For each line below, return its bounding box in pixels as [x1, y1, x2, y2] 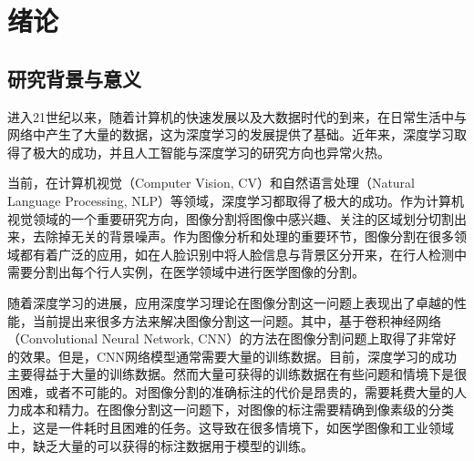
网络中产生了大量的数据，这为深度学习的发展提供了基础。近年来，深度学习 [7, 125, 454, 144]
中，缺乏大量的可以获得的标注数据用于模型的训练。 [7, 435, 314, 455]
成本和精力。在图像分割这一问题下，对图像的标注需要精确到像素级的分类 [19, 400, 454, 419]
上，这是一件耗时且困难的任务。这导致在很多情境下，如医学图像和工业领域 [7, 418, 454, 437]
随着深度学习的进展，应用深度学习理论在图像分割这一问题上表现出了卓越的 [7, 292, 454, 312]
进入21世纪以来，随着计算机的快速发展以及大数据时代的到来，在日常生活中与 [7, 107, 467, 126]
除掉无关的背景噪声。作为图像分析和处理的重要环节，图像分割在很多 [45, 227, 454, 246]
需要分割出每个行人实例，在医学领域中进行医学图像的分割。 [7, 262, 365, 282]
